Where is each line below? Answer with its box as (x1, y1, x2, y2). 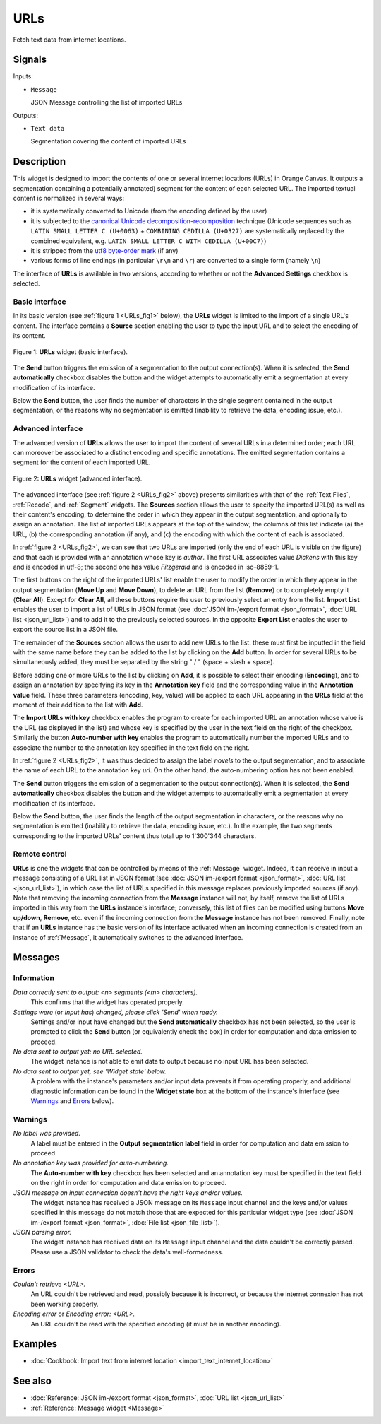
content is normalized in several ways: (13, 194, 125, 203)
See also (13, 1375, 52, 1387)
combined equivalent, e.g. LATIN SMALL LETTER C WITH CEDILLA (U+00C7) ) (30, 237, 267, 245)
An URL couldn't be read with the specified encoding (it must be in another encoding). (30, 1319, 282, 1328)
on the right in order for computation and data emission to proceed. (30, 1179, 227, 1187)
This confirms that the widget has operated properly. (30, 998, 185, 1006)
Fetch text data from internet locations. (13, 35, 126, 44)
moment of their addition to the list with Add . (13, 700, 143, 709)
